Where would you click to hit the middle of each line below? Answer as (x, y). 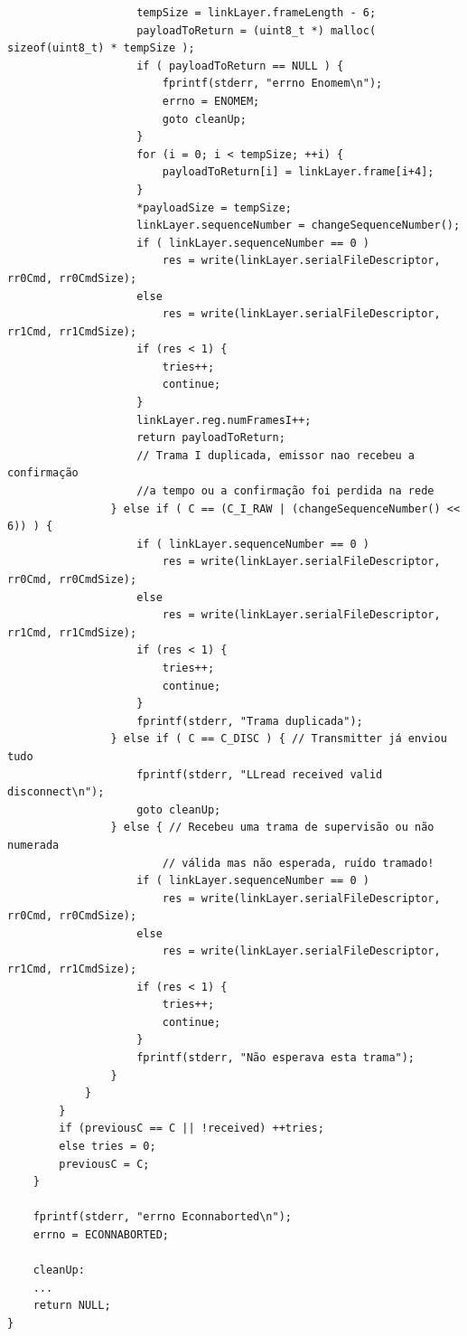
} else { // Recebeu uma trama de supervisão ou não (272, 828)
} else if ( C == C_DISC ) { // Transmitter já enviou (279, 739)
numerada (33, 845)
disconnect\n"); (56, 792)
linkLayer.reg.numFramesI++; (224, 420)
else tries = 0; (107, 1146)
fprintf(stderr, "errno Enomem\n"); (272, 84)
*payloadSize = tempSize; (214, 207)
